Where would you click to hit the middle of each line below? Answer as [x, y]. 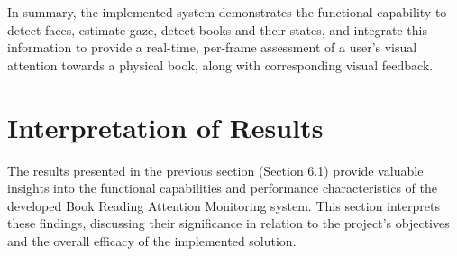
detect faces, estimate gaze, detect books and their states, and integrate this [217, 29]
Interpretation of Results [165, 127]
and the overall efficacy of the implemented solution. [152, 240]
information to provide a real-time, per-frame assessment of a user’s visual [212, 47]
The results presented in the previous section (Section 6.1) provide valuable [215, 170]
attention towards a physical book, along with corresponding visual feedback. [220, 64]
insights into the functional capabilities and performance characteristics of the [222, 188]
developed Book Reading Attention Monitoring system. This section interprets [224, 205]
